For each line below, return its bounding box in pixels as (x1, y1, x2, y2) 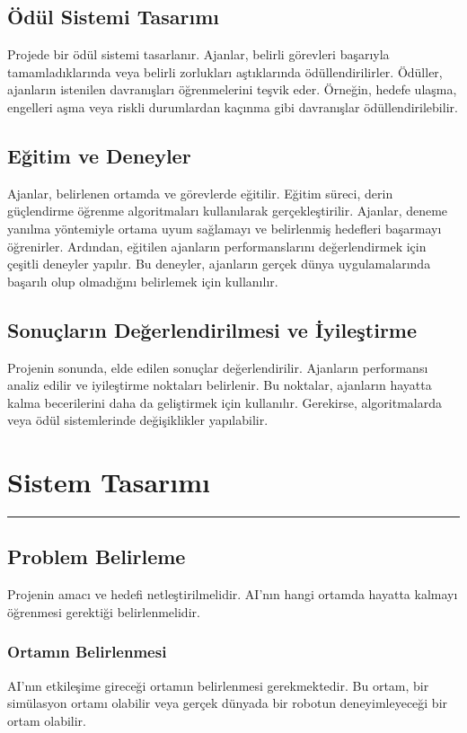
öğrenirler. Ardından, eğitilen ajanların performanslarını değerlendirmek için (7, 236, 427, 255)
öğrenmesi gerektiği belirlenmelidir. (7, 602, 200, 621)
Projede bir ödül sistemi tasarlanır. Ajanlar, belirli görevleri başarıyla (7, 45, 390, 64)
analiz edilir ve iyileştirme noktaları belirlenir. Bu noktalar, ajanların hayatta (7, 375, 432, 394)
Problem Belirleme (7, 543, 186, 570)
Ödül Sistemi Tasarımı (7, 3, 219, 31)
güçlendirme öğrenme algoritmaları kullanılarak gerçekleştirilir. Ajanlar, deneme (7, 201, 448, 220)
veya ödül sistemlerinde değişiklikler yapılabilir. (7, 411, 269, 429)
